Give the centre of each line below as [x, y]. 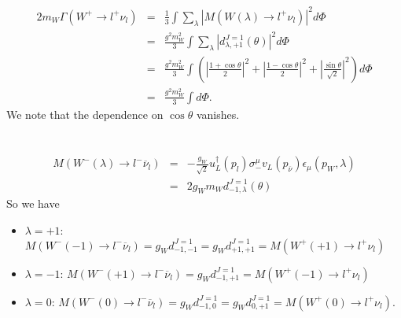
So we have [33, 203]
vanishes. [218, 114]
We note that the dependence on [85, 114]
